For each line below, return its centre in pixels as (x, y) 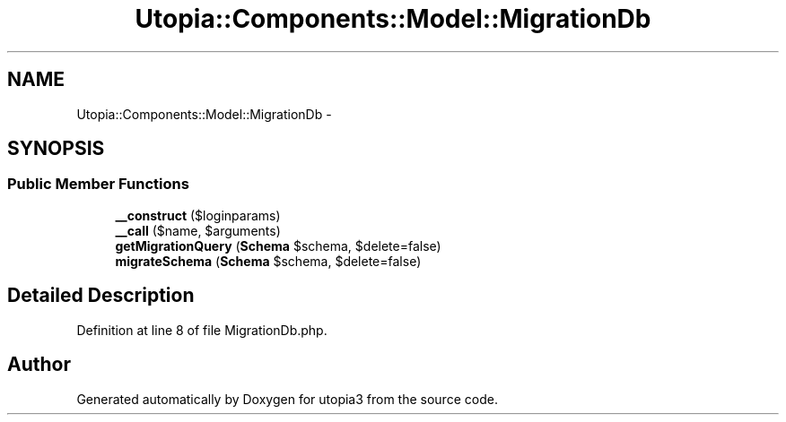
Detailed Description (101, 296)
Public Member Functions (98, 184)
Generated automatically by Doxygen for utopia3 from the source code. (287, 399)
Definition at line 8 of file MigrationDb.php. (202, 330)
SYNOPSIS (56, 149)
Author (39, 365)
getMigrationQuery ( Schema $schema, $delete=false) (278, 245)
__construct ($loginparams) (198, 215)
